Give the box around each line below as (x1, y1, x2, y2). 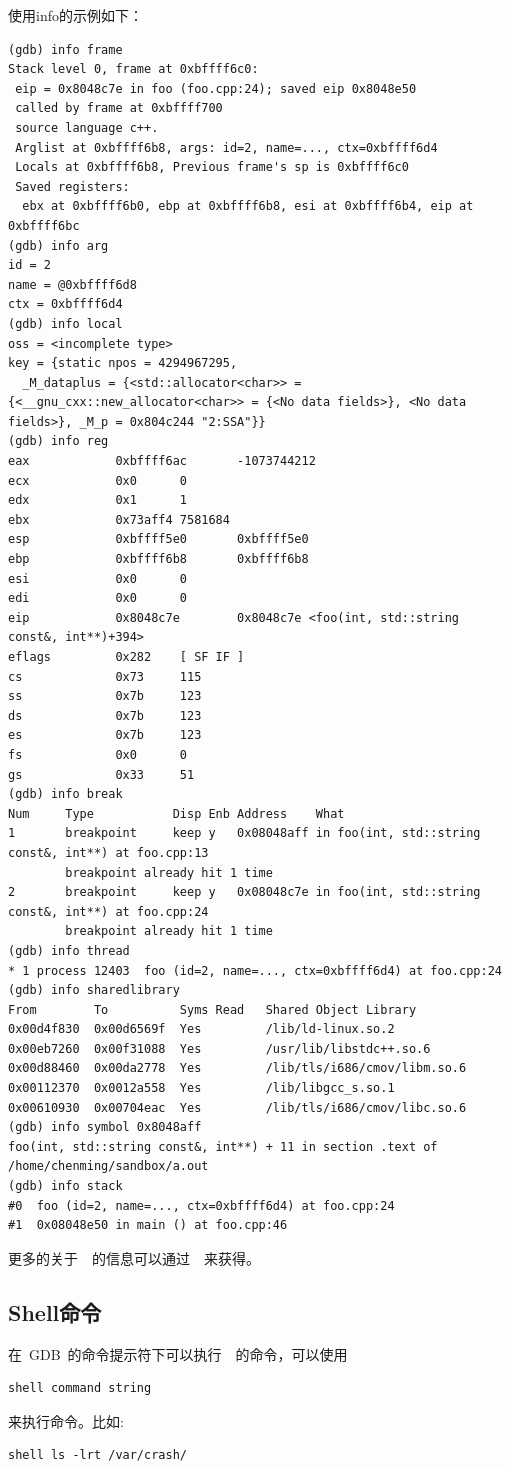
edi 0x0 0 (8, 591, 187, 606)
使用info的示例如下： (8, 5, 143, 25)
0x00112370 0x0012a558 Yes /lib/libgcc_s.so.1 (8, 1081, 395, 1096)
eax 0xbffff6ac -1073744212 (8, 454, 316, 469)
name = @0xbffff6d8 (8, 277, 137, 292)
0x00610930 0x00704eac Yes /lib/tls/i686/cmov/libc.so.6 (8, 1100, 467, 1115)
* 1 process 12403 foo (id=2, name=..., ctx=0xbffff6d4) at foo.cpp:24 (8, 963, 502, 978)
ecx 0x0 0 (8, 473, 187, 488)
